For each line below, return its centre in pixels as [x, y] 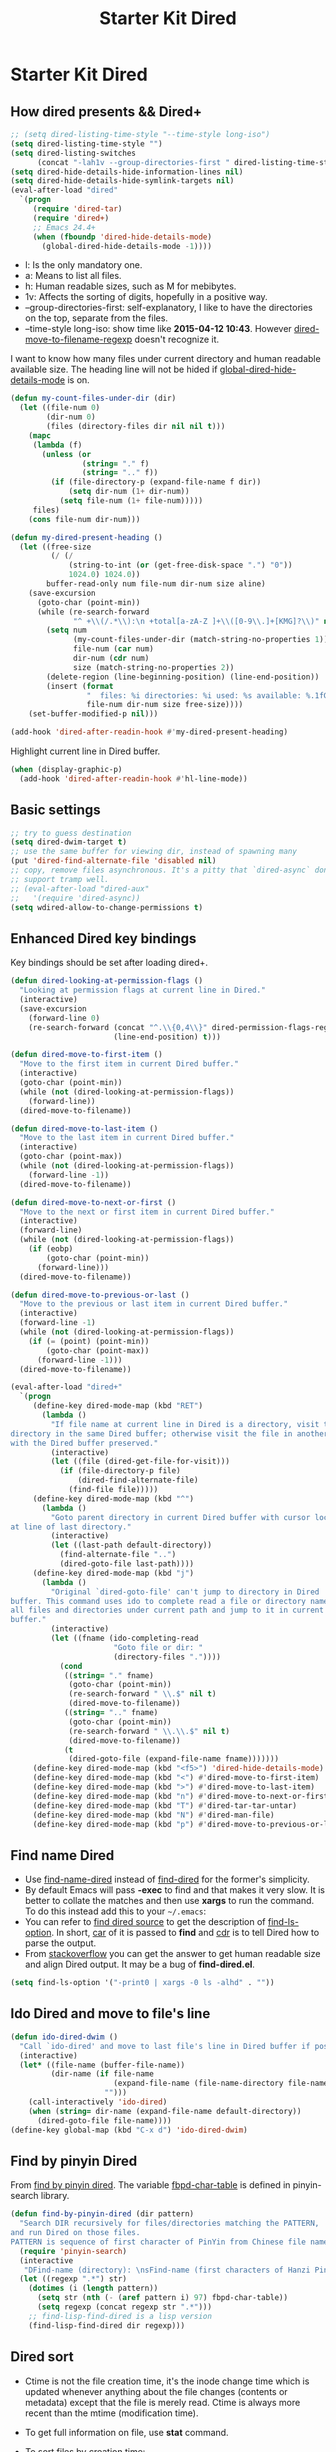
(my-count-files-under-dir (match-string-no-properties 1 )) [201, 640]
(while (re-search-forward [93, 612]
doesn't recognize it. [177, 339]
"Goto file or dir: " [158, 1647]
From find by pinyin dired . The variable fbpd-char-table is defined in [150, 2185]
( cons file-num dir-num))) [84, 519]
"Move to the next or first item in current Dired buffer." [147, 1212]
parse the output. [60, 1943]
